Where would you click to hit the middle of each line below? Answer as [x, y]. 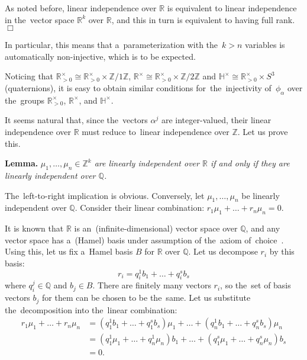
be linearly [261, 195]
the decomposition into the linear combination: [91, 309]
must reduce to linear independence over [156, 131]
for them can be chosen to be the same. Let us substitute [146, 298]
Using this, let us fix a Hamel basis [69, 251]
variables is [265, 45]
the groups [25, 100]
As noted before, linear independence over [81, 8]
